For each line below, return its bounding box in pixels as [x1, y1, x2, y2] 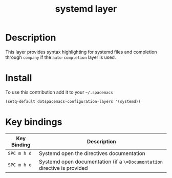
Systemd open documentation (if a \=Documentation [39, 158, 163, 165]
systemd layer [55, 3, 117, 15]
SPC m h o [8, 162, 32, 168]
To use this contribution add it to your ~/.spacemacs [5, 89, 114, 95]
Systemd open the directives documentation [39, 149, 146, 157]
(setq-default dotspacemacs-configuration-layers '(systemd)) [5, 99, 141, 104]
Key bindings [5, 116, 62, 128]
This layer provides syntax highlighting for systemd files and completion [5, 49, 157, 55]
